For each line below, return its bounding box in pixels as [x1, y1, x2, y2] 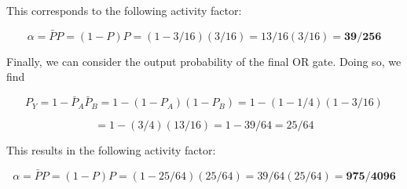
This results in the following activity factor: [6, 142, 216, 158]
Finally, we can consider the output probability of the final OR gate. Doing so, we [6, 53, 401, 69]
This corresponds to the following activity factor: [6, 2, 242, 18]
